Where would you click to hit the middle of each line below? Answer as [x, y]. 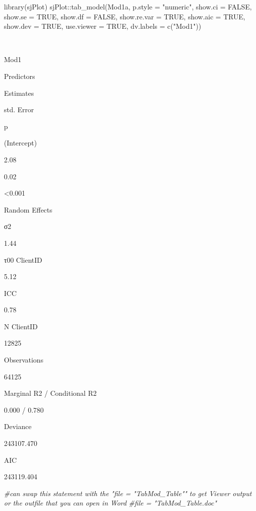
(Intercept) [21, 143]
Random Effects [28, 209]
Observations [24, 360]
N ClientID [21, 326]
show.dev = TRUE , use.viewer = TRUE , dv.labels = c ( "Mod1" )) [103, 26]
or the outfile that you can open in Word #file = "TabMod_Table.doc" [110, 503]
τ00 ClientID [23, 259]
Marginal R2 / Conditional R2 [50, 393]
